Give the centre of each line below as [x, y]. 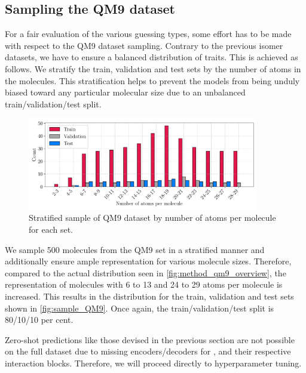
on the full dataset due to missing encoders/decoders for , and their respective [148, 351]
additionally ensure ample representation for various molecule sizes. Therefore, [148, 261]
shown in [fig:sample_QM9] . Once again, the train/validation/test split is [140, 308]
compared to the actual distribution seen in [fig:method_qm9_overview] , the [146, 272]
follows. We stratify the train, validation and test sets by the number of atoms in [153, 68]
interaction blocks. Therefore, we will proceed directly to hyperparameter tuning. [153, 363]
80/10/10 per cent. [39, 320]
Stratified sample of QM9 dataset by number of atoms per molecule [152, 218]
